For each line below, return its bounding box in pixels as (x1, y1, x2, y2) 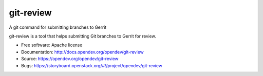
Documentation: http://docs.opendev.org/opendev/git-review (21, 49, 144, 55)
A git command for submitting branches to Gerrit (9, 24, 107, 30)
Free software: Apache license (21, 42, 83, 48)
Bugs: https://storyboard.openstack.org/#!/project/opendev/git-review (21, 62, 163, 68)
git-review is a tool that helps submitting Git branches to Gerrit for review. (9, 33, 156, 39)
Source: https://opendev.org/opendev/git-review (21, 56, 119, 62)
